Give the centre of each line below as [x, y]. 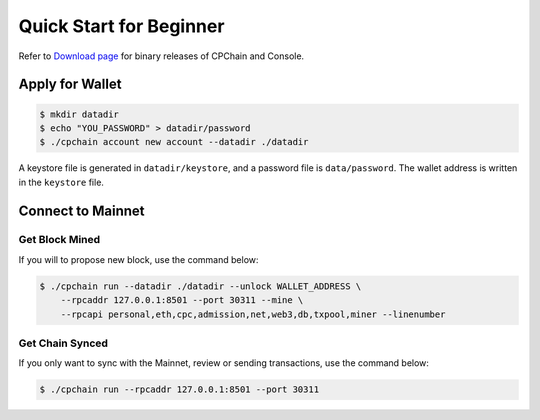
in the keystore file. [61, 182]
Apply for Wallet [70, 84]
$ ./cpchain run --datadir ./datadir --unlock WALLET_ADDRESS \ [200, 286]
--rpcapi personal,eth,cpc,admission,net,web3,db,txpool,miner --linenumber [253, 314]
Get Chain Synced [63, 343]
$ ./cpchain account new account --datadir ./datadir [174, 142]
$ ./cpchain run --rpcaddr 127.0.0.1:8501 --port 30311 [179, 389]
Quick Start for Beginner [121, 26]
